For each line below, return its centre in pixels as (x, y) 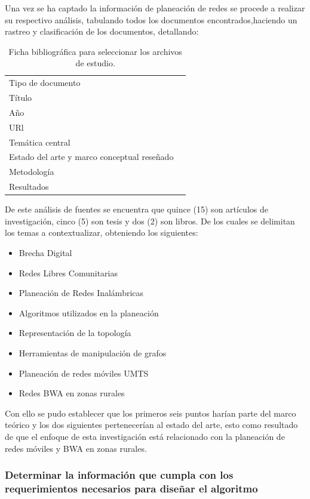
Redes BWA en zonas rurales (72, 393)
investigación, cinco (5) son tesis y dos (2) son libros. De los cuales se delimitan (150, 221)
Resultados (29, 187)
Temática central (40, 142)
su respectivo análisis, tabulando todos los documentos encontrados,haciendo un (151, 19)
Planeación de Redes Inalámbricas (81, 293)
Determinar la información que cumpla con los (119, 475)
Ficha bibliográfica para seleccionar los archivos (95, 51)
